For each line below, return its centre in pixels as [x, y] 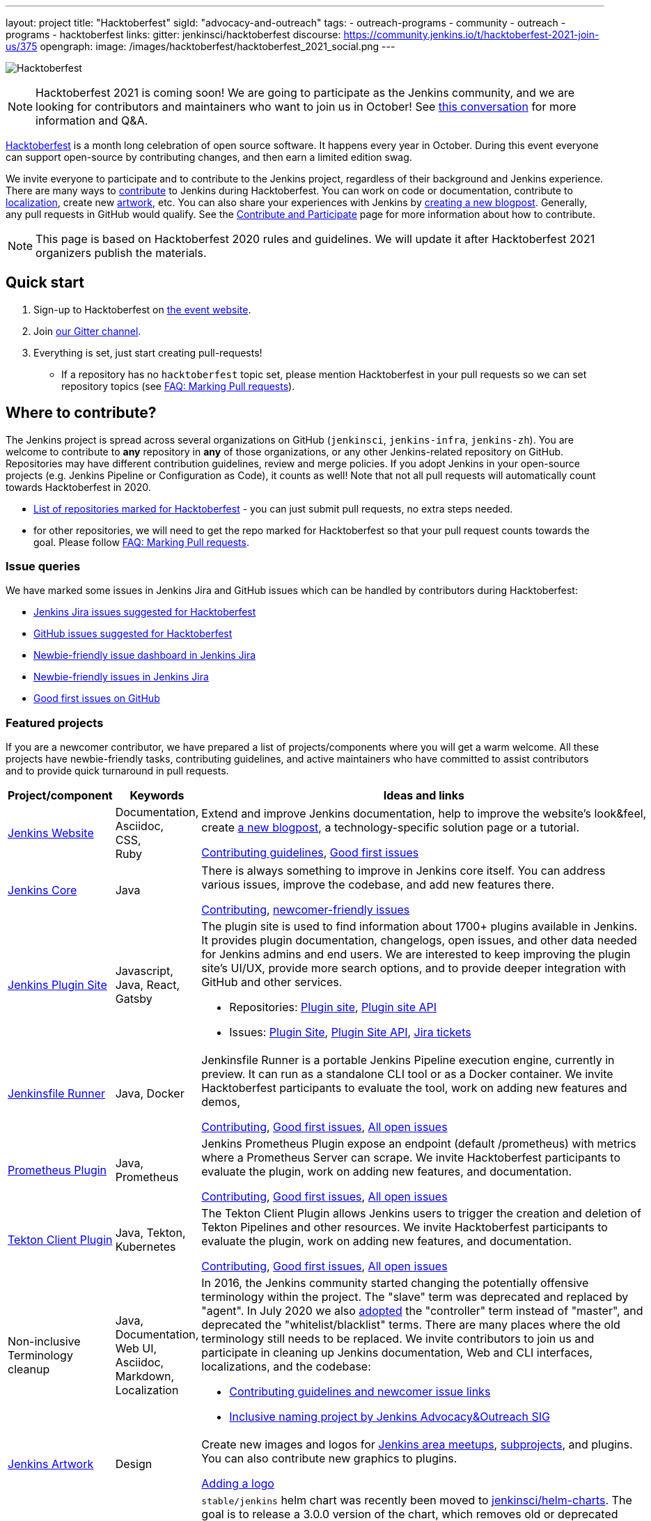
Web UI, [136, 1349]
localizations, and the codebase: [286, 1367]
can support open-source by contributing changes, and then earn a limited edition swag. [209, 157]
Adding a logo [238, 1484]
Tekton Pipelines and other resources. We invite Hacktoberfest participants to [405, 1227]
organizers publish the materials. [121, 253]
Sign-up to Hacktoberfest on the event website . [142, 309]
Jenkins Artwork [51, 1464]
